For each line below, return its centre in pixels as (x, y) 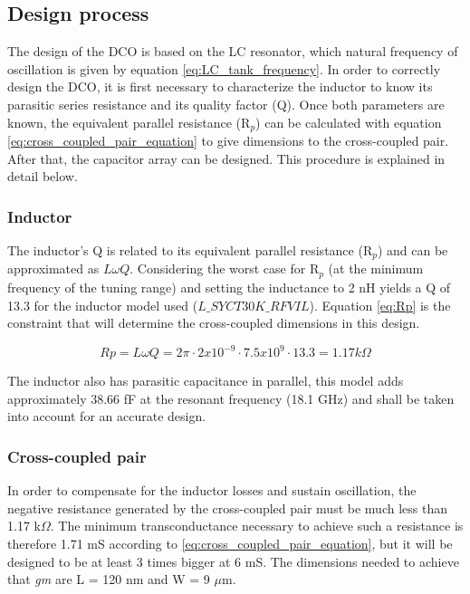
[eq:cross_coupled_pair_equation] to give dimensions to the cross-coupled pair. (228, 141)
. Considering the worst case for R (225, 268)
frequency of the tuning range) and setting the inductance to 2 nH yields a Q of (229, 287)
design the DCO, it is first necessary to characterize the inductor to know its (220, 86)
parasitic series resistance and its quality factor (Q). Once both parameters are (226, 104)
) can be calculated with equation (349, 122)
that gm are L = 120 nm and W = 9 (109, 579)
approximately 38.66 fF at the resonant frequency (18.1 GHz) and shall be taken (231, 398)
